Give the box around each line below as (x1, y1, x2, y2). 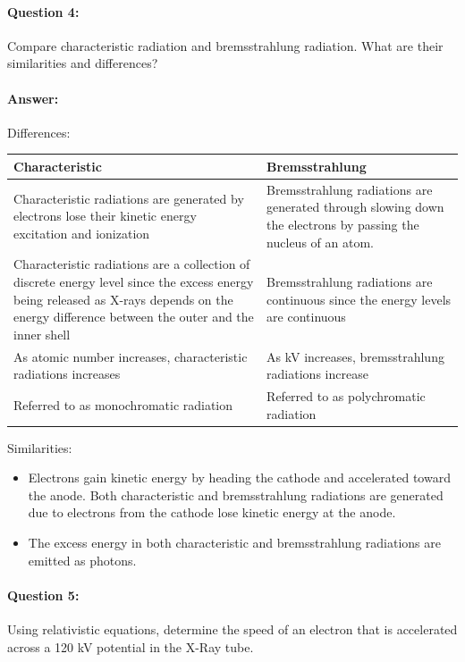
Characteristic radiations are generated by (13, 189, 244, 207)
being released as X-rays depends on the (13, 289, 233, 308)
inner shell (13, 324, 71, 343)
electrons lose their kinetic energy (13, 206, 197, 225)
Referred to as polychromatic (266, 387, 426, 405)
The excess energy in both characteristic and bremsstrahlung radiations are (28, 533, 441, 552)
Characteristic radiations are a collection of (13, 255, 250, 273)
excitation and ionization (13, 223, 150, 242)
